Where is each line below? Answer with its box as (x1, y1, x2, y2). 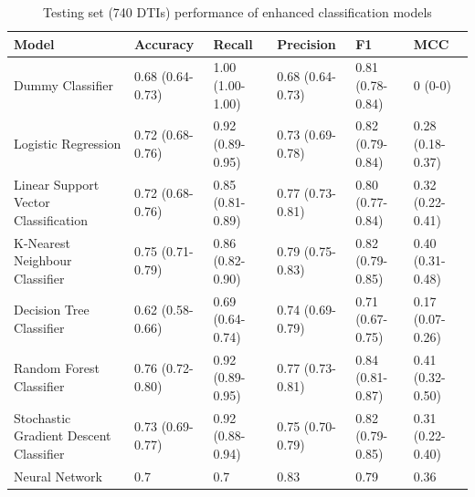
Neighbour (14, 251, 72, 270)
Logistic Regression (14, 134, 121, 153)
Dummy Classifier (14, 76, 113, 95)
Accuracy (134, 34, 195, 53)
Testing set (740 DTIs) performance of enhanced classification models (43, 3, 432, 21)
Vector (14, 192, 50, 212)
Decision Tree (14, 300, 90, 319)
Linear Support (14, 174, 100, 193)
